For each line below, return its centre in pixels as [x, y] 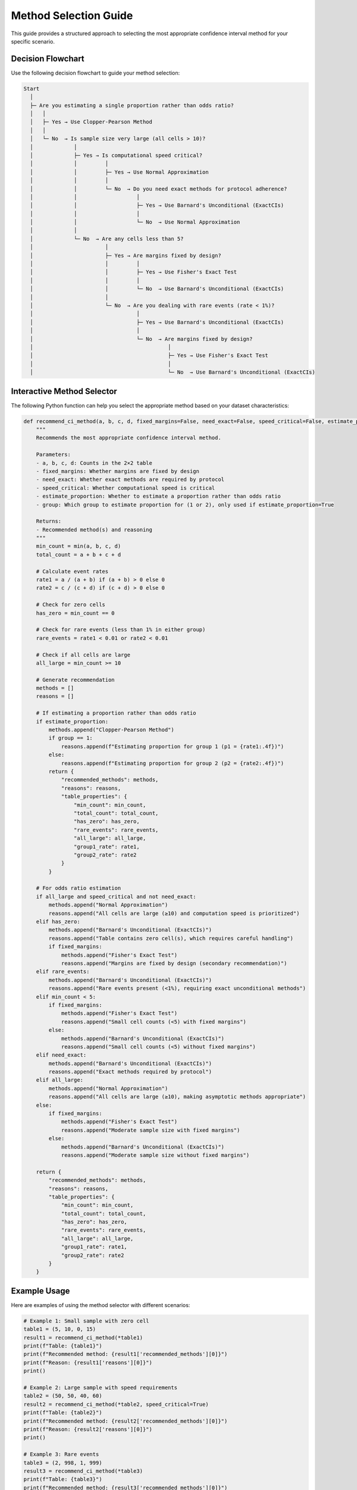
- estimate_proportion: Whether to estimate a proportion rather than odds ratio [158, 496]
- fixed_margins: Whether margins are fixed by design [118, 471]
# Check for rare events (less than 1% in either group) [121, 630]
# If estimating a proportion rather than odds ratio [116, 713]
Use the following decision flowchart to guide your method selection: [95, 73]
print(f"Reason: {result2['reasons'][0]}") [88, 1430]
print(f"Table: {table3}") [63, 1479]
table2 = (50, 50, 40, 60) [63, 1396]
